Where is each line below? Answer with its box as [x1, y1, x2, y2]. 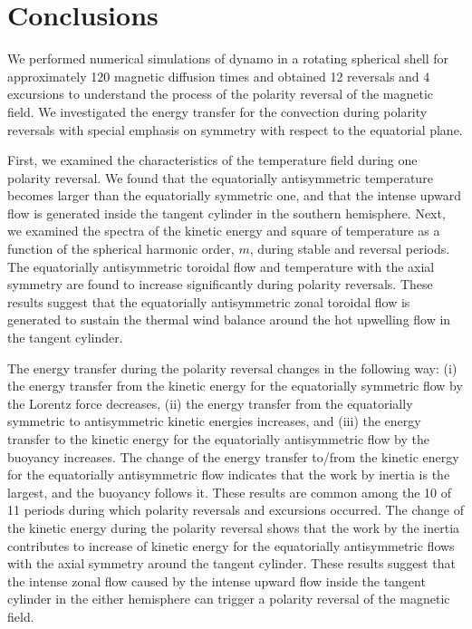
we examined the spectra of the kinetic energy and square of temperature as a [7, 221, 440, 240]
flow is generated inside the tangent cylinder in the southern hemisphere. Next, [7, 203, 446, 222]
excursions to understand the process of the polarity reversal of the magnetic [7, 84, 434, 103]
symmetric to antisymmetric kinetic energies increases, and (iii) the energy [7, 411, 421, 431]
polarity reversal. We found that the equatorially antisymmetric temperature [7, 168, 433, 187]
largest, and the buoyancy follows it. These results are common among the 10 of [7, 482, 452, 501]
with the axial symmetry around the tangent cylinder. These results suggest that [7, 554, 456, 573]
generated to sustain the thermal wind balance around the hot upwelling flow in [7, 310, 451, 329]
